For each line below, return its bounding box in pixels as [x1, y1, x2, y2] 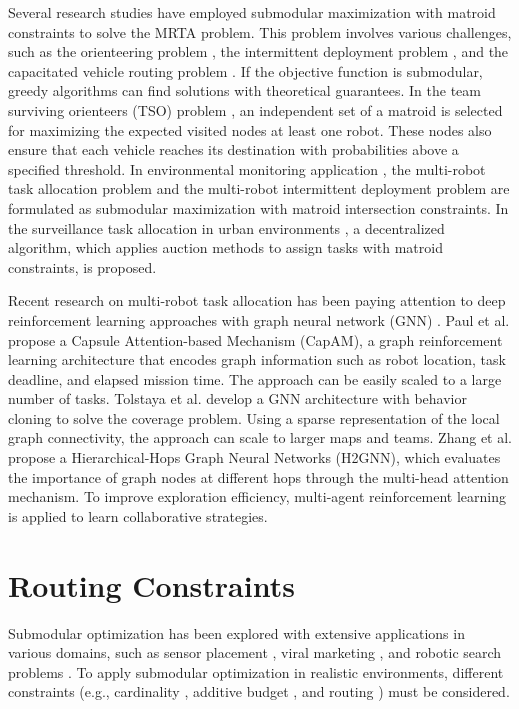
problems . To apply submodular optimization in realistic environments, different [8, 661, 504, 682]
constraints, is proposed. [8, 256, 157, 277]
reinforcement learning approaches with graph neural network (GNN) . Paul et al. [8, 309, 510, 330]
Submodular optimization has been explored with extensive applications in [8, 622, 465, 643]
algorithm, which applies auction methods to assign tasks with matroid [8, 237, 443, 258]
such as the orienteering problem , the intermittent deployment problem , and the [8, 41, 509, 62]
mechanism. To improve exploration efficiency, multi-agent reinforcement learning [8, 486, 507, 507]
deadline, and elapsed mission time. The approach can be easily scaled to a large [8, 368, 502, 389]
